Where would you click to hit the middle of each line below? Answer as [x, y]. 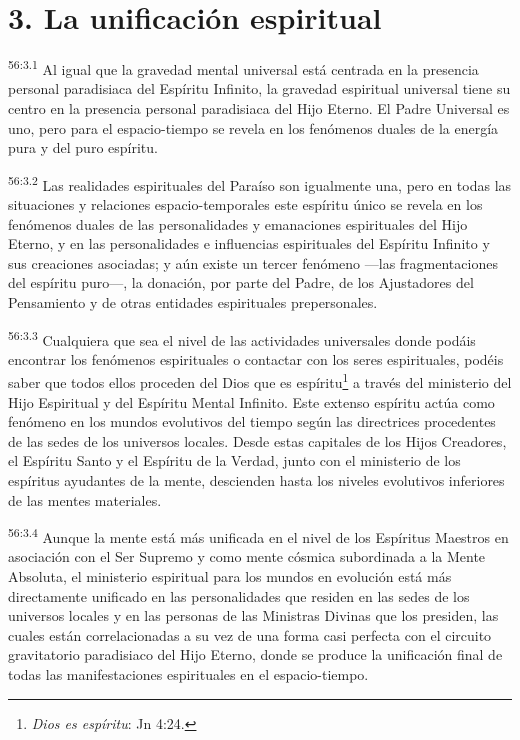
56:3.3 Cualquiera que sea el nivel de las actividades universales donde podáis [242, 338]
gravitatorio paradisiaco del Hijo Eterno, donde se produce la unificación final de [255, 654]
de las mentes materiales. [85, 499]
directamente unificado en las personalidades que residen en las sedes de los [239, 595]
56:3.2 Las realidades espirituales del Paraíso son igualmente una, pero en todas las [260, 183]
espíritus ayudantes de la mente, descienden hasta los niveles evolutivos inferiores [256, 480]
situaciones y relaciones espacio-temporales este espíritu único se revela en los [245, 204]
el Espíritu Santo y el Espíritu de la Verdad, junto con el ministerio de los [234, 460]
